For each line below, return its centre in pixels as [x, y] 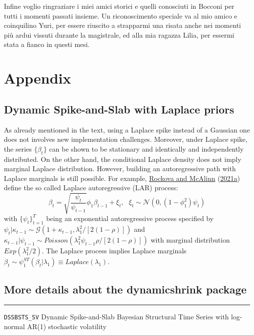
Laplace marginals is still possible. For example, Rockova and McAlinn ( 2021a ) [122, 178]
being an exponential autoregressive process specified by [130, 218]
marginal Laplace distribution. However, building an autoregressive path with [120, 168]
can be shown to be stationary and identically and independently [146, 148]
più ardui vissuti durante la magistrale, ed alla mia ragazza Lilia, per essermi [119, 34]
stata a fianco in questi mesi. [47, 44]
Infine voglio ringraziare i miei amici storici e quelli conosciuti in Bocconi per [119, 6]
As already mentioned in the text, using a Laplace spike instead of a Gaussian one [127, 129]
